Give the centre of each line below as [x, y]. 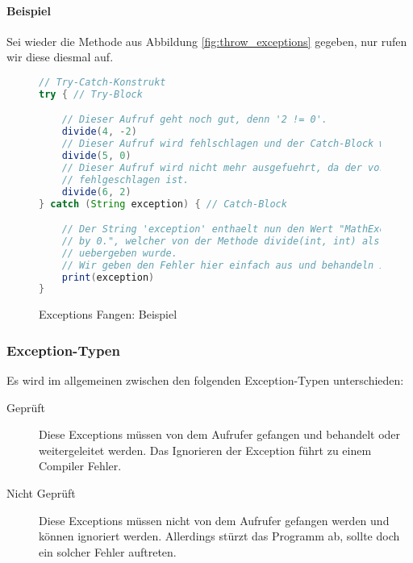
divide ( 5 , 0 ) [96, 156]
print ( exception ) [108, 277]
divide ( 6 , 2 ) [96, 192]
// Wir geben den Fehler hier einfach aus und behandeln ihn [229, 265]
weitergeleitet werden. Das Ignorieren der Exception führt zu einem [205, 450]
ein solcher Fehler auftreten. [108, 551]
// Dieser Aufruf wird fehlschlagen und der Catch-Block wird [232, 144]
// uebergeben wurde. [119, 253]
